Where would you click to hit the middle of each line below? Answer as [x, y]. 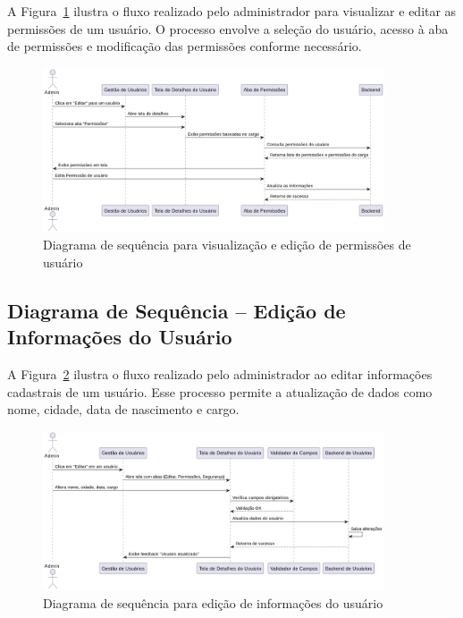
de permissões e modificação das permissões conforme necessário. [185, 46]
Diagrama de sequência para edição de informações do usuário [213, 602]
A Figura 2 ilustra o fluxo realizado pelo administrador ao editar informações [220, 374]
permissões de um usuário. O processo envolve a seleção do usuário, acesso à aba [228, 28]
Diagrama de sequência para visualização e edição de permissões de [227, 245]
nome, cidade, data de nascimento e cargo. [123, 409]
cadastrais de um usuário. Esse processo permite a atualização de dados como [220, 391]
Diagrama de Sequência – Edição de [177, 311]
